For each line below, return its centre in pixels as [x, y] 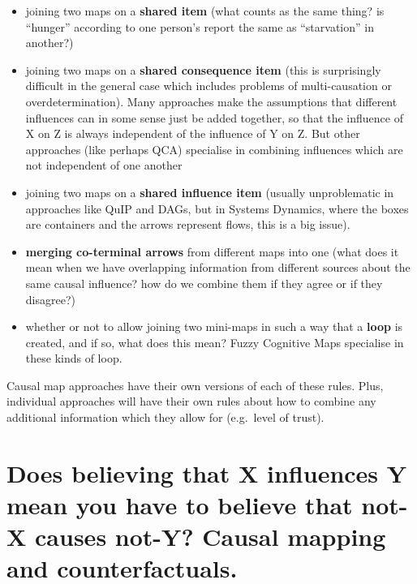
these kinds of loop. [74, 358]
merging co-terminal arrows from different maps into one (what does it [212, 251]
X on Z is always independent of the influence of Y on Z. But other [193, 133]
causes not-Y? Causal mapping [211, 537]
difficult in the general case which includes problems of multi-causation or [208, 86]
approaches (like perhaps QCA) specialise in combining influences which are [214, 149]
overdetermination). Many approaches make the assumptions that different [211, 101]
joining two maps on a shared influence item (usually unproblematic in [210, 192]
